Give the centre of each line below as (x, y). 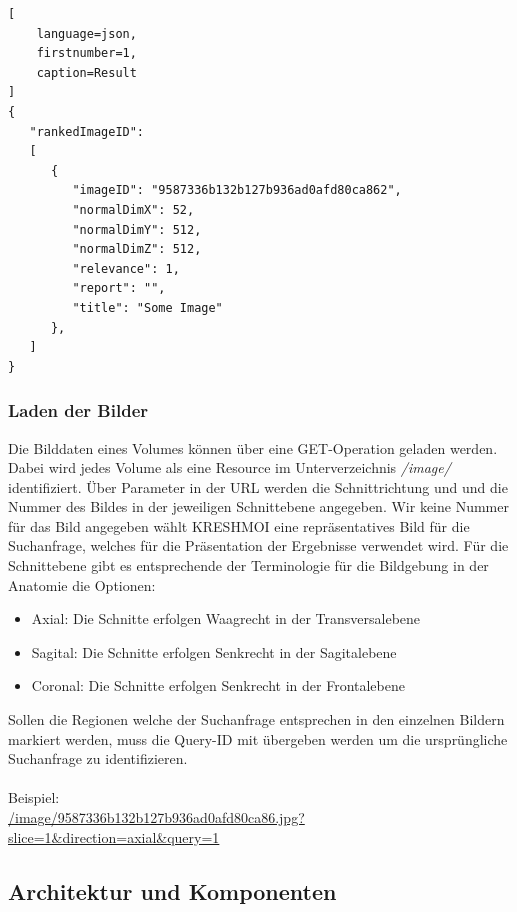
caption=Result (86, 72)
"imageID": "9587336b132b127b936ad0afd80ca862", (237, 190)
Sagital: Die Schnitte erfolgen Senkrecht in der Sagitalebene (214, 651)
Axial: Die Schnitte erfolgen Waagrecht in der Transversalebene (226, 618)
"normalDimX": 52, (133, 209)
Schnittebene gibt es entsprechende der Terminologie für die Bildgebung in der (248, 565)
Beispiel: (34, 797)
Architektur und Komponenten (172, 890)
